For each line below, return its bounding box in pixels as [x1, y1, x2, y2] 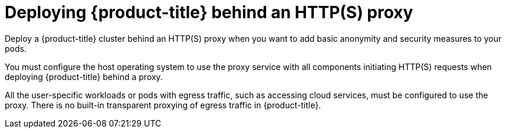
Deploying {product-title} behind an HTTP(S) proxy [5, 2, 413, 22]
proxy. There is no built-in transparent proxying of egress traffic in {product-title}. [5, 99, 321, 110]
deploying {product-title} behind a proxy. [5, 71, 163, 82]
